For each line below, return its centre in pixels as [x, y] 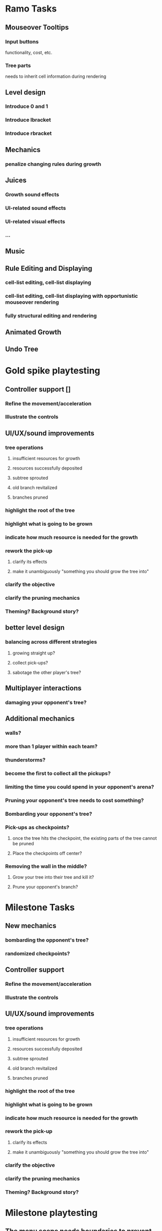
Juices [16, 181]
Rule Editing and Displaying [49, 268]
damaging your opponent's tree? [46, 702]
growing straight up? [34, 653]
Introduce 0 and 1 [27, 106]
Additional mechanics [40, 719]
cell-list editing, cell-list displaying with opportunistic [72, 296]
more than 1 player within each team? [51, 746]
